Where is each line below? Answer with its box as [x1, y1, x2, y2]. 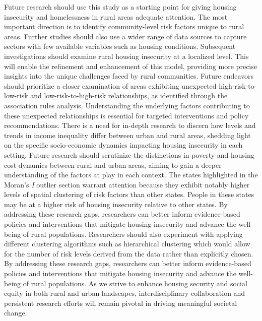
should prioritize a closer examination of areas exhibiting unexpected [4, 80, 217, 91]
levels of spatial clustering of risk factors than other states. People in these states [4, 189, 254, 200]
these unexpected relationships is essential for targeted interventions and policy [4, 110, 249, 120]
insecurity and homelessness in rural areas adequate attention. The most [4, 11, 228, 22]
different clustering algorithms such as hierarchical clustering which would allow [4, 238, 250, 249]
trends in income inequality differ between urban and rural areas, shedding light [4, 130, 251, 140]
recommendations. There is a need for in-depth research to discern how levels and [4, 120, 256, 131]
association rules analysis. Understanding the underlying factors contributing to [4, 100, 250, 110]
